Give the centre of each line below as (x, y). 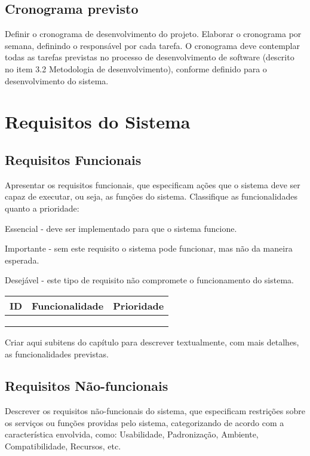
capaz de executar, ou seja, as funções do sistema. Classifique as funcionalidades (151, 196)
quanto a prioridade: (42, 208)
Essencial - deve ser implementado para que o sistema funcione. (121, 228)
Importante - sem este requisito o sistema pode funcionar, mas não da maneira (149, 248)
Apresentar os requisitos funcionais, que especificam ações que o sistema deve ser (153, 184)
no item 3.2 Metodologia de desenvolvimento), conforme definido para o (136, 68)
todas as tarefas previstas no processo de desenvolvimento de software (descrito (150, 57)
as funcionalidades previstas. (57, 354)
